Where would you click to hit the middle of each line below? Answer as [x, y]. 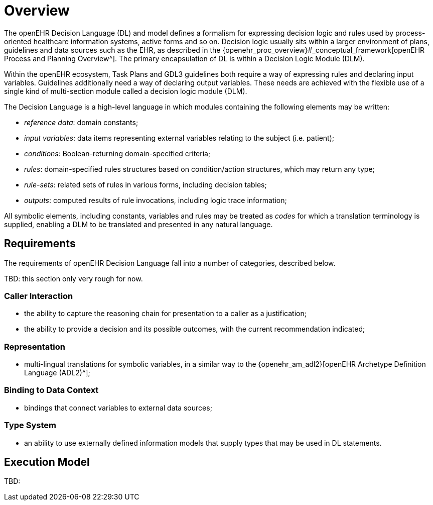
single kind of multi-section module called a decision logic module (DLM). [126, 91]
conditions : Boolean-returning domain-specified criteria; [117, 153]
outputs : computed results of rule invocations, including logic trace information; [156, 200]
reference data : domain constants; [81, 122]
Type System [30, 425]
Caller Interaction [39, 296]
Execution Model [47, 462]
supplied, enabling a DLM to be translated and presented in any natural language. [138, 224]
